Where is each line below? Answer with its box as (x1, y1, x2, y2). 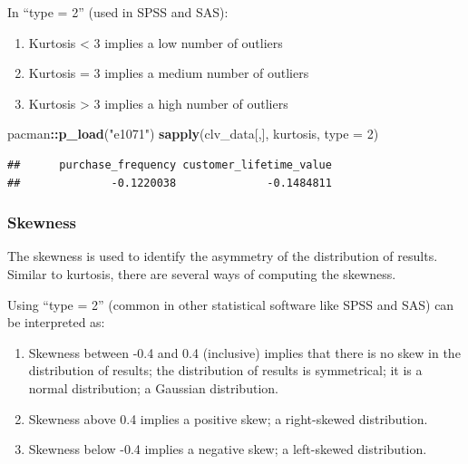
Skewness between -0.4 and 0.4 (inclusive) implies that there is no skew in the (28, 343, 461, 362)
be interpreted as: (7, 313, 105, 332)
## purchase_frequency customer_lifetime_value (7, 158, 332, 171)
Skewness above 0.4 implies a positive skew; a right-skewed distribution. (28, 409, 428, 428)
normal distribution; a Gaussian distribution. (28, 378, 278, 397)
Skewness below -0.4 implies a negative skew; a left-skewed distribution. (28, 440, 427, 459)
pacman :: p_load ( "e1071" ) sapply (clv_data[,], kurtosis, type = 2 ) (7, 124, 379, 143)
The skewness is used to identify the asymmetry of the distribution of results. (7, 246, 438, 266)
